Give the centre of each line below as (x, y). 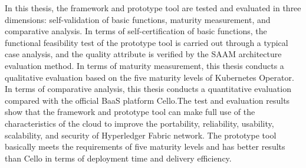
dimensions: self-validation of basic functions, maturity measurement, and (138, 19)
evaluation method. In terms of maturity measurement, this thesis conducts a (144, 65)
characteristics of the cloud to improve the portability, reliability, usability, (139, 123)
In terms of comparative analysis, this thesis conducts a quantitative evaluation (148, 89)
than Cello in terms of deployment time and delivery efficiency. (118, 158)
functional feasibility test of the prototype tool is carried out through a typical (147, 42)
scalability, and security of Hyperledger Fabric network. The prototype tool (141, 135)
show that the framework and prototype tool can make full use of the (130, 112)
